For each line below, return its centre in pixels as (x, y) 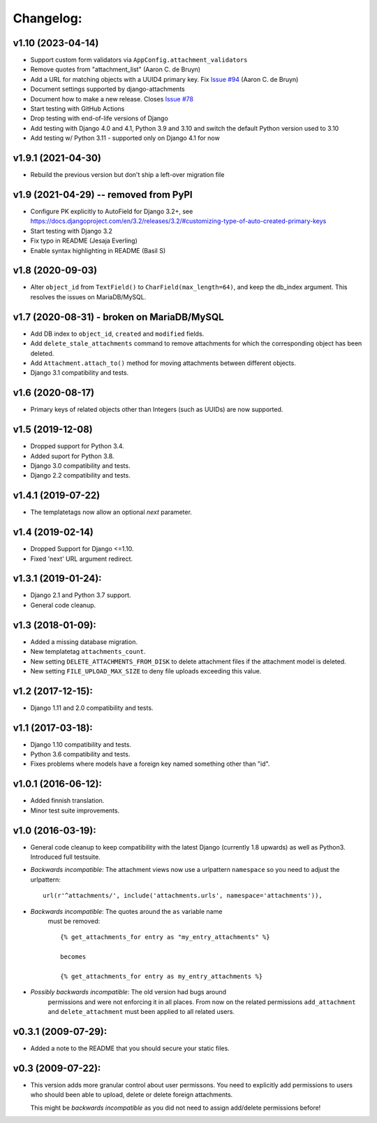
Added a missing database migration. (84, 642)
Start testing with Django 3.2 (72, 231)
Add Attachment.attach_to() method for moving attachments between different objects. (163, 363)
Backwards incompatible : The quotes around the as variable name (126, 911)
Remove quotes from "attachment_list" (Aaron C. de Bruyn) (116, 69)
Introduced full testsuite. (65, 857)
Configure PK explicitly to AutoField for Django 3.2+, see (112, 211)
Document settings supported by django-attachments (108, 89)
